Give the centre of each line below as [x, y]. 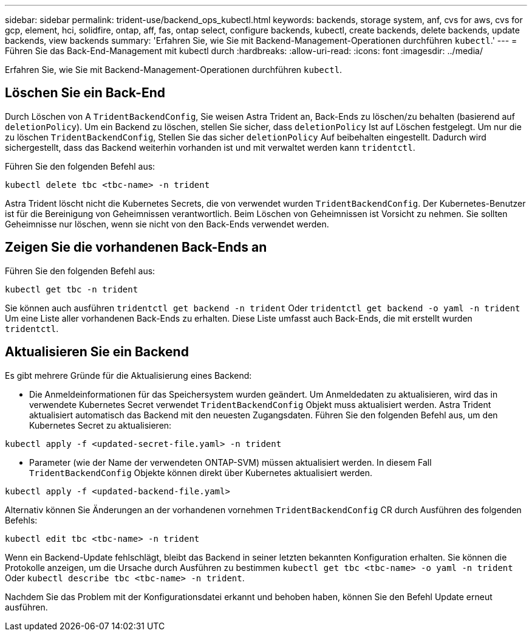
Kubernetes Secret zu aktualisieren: [101, 425]
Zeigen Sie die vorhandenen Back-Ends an [136, 247]
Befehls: [21, 520]
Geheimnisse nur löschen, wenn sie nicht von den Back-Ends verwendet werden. [167, 224]
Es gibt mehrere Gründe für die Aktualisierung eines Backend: [128, 375]
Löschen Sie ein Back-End [85, 93]
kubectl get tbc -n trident [72, 289]
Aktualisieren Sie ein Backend [97, 352]
